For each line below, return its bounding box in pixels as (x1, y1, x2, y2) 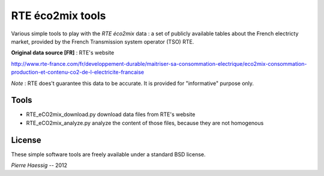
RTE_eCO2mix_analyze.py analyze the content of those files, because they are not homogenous (26, 119, 264, 126)
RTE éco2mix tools (11, 9, 106, 22)
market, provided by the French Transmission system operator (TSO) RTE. (11, 38, 194, 45)
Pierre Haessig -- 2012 (11, 162, 68, 169)
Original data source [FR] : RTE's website (11, 49, 115, 56)
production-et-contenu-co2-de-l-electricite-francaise (11, 69, 144, 76)
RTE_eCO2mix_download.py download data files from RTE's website (26, 111, 196, 118)
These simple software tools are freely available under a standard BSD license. (11, 150, 206, 158)
